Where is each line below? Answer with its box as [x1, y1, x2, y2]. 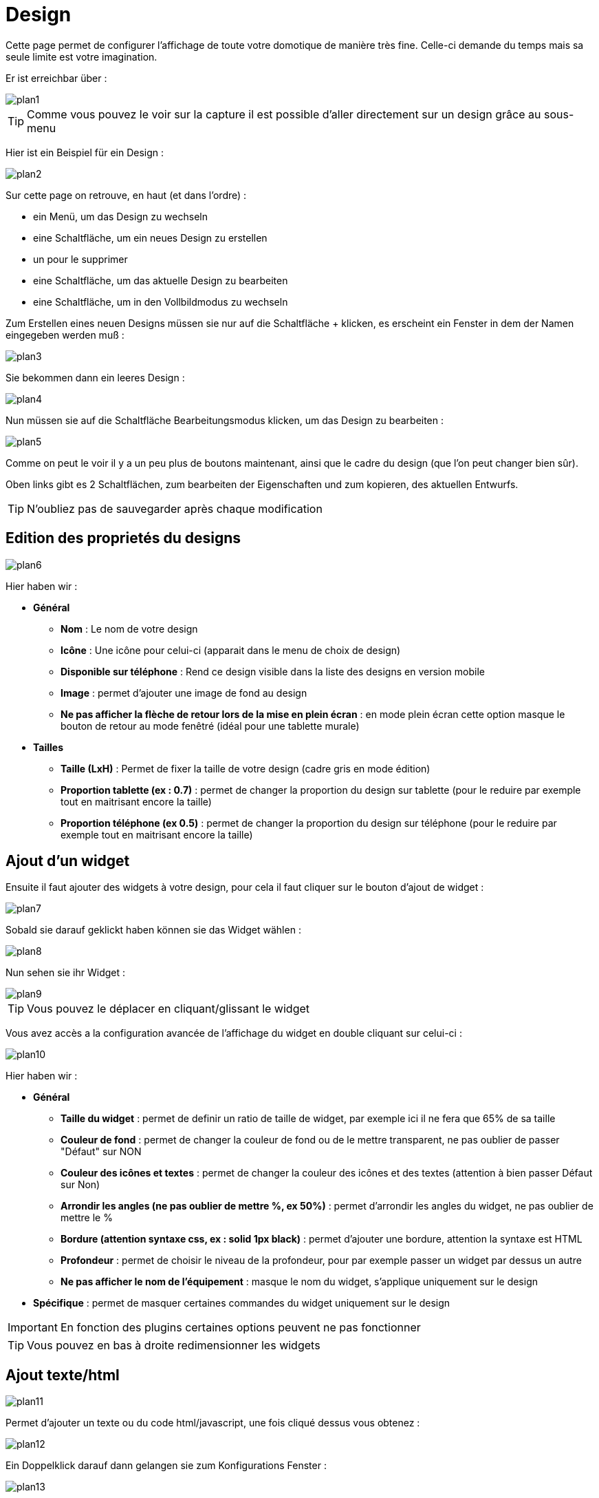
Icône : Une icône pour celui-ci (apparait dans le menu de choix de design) [61, 644, 401, 656]
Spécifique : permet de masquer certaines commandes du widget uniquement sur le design [33, 1297, 450, 1309]
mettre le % [61, 1212, 113, 1224]
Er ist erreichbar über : [6, 72, 107, 84]
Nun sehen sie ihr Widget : [6, 967, 126, 979]
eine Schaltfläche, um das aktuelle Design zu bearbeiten [33, 274, 288, 286]
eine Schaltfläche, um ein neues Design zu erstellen [33, 231, 268, 244]
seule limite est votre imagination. [6, 50, 157, 63]
